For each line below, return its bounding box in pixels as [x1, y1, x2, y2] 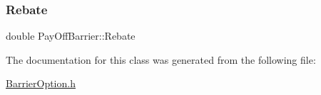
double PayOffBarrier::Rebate [6, 28, 136, 43]
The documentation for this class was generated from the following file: [6, 52, 316, 67]
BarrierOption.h [6, 76, 76, 91]
